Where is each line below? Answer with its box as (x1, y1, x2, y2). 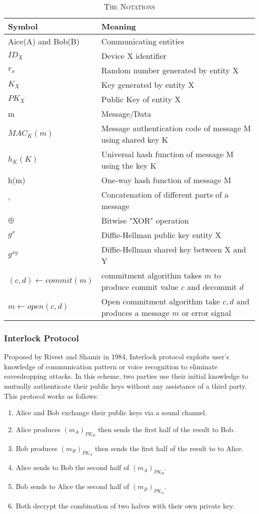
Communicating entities (101, 35, 184, 47)
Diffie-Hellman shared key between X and (101, 244, 246, 255)
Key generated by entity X (101, 79, 194, 90)
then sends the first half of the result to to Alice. (95, 443, 244, 453)
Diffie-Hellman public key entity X (101, 229, 222, 241)
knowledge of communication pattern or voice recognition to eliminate (4, 361, 218, 371)
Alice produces (15, 424, 61, 434)
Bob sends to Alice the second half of (15, 481, 129, 492)
